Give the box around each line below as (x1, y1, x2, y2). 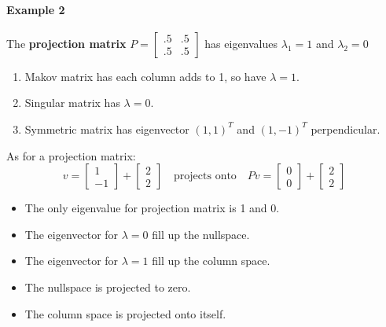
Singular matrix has (24, 94, 120, 111)
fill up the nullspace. (152, 226, 250, 242)
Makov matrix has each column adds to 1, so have (24, 68, 267, 84)
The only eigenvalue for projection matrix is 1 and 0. (24, 200, 280, 216)
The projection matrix (6, 35, 127, 51)
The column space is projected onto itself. (24, 305, 226, 321)
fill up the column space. (152, 252, 270, 269)
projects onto (174, 171, 237, 182)
